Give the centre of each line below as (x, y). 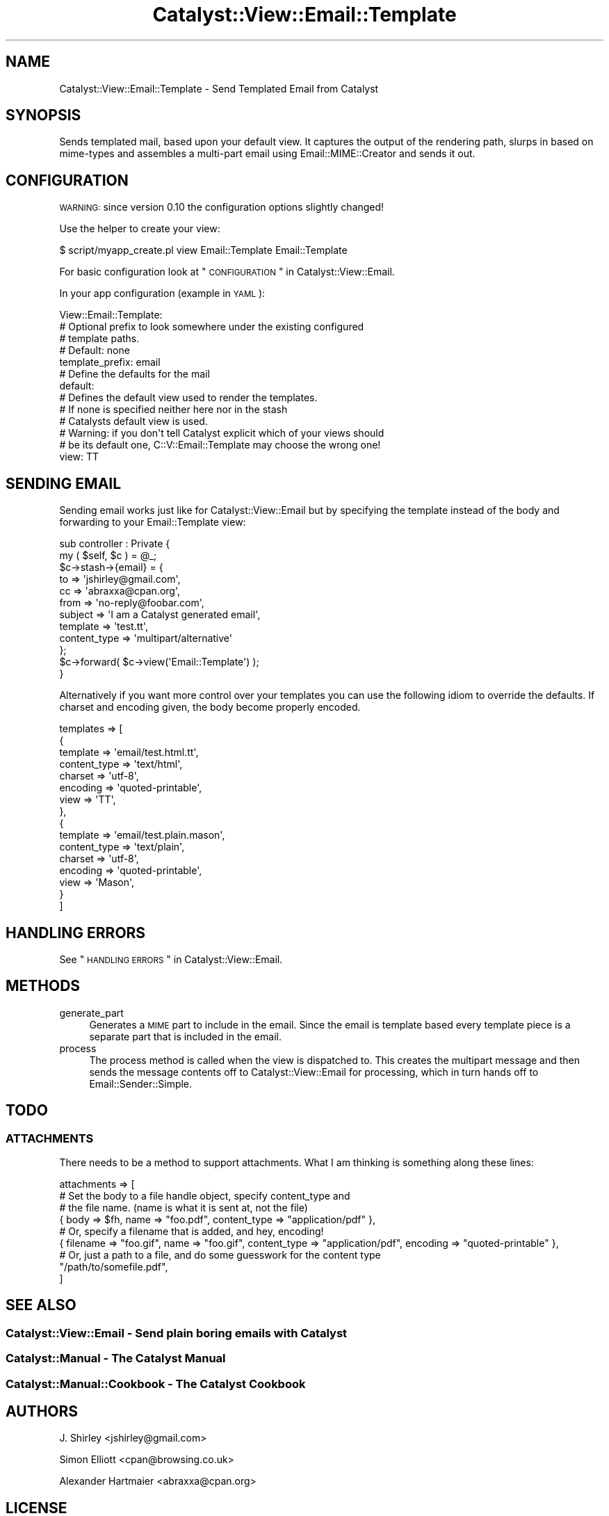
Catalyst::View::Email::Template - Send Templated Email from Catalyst (219, 88)
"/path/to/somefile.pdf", (114, 1267)
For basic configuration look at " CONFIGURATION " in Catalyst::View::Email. (227, 272)
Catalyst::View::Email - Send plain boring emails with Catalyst (177, 1333)
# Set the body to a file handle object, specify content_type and (205, 1196)
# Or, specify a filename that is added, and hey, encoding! (192, 1232)
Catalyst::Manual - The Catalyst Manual (116, 1358)
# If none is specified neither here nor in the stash (173, 410)
